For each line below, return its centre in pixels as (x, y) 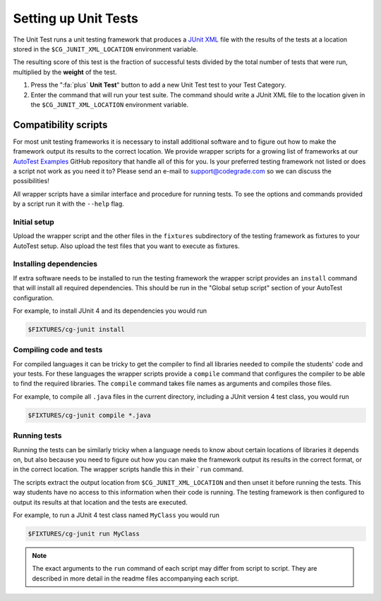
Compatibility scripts (60, 124)
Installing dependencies (55, 264)
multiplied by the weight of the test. (65, 72)
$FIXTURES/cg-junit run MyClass (84, 533)
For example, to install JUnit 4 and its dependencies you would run (110, 311)
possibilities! (31, 181)
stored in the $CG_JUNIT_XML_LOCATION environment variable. (105, 49)
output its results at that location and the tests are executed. (101, 502)
